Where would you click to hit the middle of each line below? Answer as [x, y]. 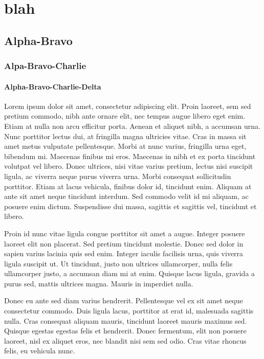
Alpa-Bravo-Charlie [45, 66]
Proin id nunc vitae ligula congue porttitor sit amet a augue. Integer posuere [125, 233]
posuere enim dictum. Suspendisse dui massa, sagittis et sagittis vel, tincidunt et [130, 206]
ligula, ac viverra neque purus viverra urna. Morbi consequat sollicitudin [118, 176]
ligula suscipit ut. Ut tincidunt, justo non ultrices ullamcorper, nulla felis [118, 263]
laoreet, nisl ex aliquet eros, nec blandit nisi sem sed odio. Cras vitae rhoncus [125, 340]
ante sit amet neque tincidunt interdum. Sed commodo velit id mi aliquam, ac [126, 196]
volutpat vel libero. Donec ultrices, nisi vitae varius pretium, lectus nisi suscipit [129, 166]
